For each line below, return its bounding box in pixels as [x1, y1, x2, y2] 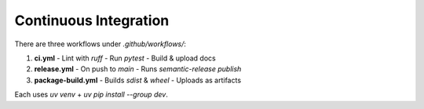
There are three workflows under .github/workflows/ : [14, 39, 186, 49]
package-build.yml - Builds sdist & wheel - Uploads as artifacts [34, 75, 242, 85]
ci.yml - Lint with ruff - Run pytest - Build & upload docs [34, 53, 216, 63]
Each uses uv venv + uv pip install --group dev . [14, 90, 168, 100]
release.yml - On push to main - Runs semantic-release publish [34, 64, 242, 74]
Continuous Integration [14, 12, 170, 29]
